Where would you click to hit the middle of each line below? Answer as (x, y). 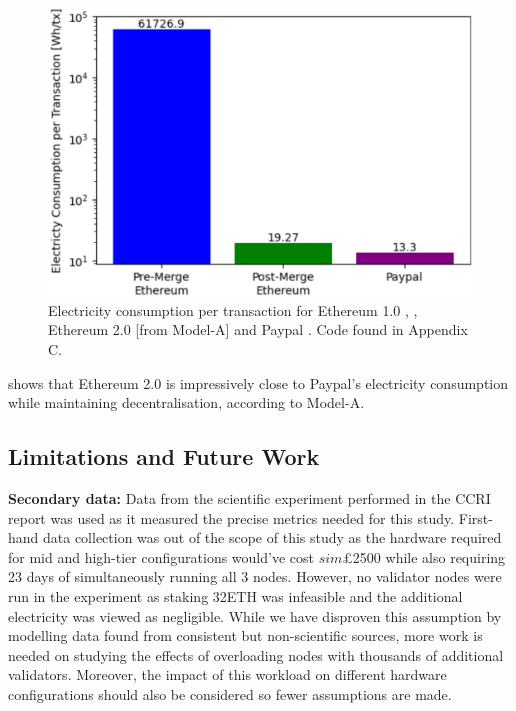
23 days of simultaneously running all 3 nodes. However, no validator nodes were (255, 576)
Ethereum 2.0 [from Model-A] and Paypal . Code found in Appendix (258, 329)
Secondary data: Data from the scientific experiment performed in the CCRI (249, 497)
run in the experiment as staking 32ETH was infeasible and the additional (235, 595)
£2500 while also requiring (424, 556)
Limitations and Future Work (164, 456)
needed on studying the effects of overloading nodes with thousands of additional (256, 654)
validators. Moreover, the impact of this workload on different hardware (227, 674)
